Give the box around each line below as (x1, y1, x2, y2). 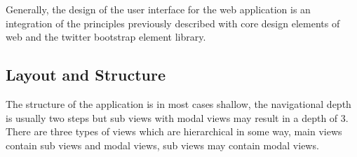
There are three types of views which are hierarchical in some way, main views (6, 124, 342, 139)
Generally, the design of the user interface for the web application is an (6, 2, 311, 16)
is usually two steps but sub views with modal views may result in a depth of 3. (6, 110, 349, 125)
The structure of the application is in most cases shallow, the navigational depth (6, 96, 351, 111)
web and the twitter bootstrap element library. (6, 29, 206, 44)
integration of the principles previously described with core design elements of (6, 15, 340, 30)
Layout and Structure (6, 64, 166, 86)
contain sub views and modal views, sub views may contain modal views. (6, 137, 319, 152)
